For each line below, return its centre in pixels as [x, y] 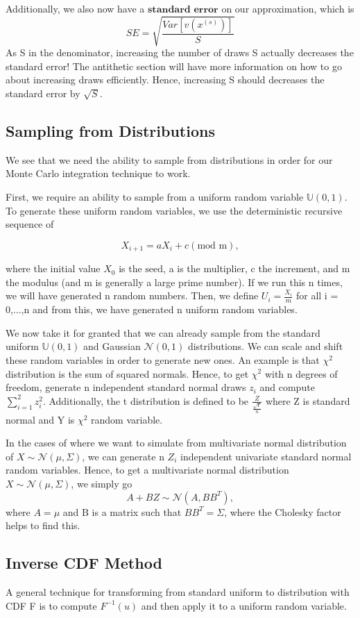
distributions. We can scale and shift [265, 346]
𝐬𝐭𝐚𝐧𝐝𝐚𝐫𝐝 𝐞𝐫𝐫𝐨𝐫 [183, 10]
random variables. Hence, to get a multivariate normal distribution [147, 470]
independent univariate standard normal [266, 456]
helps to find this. [43, 525]
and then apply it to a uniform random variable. [244, 605]
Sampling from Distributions [110, 130]
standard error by [43, 93]
